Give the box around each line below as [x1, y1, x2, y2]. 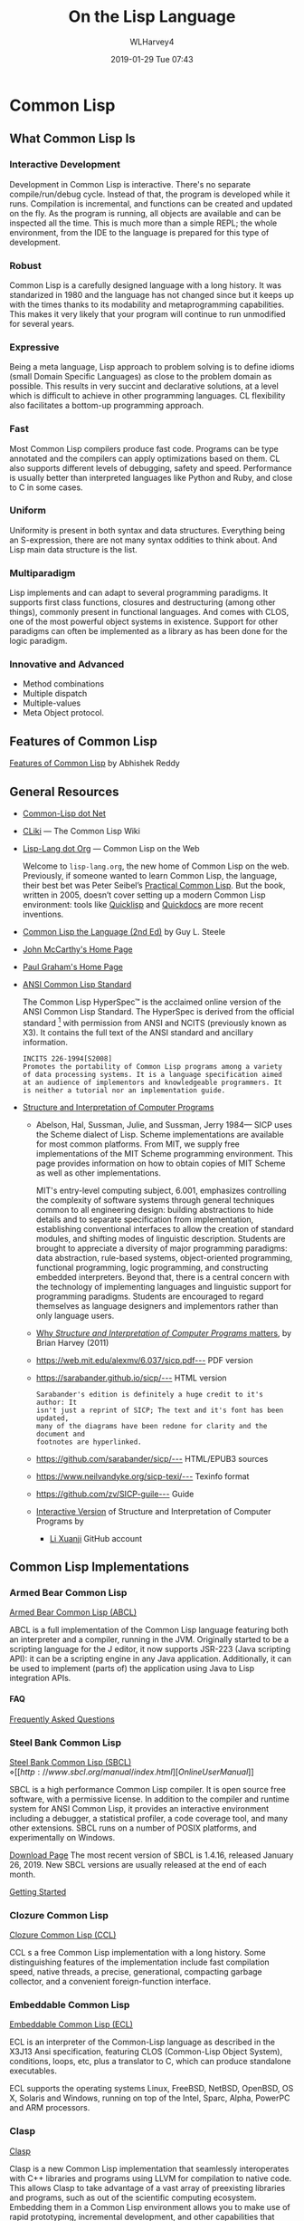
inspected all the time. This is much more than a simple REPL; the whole [9, 217, 278, 228]
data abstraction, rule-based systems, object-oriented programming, [35, 1252, 293, 1263]
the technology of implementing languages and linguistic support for [35, 1281, 292, 1292]
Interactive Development [9, 159, 120, 171]
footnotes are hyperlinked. [35, 1437, 142, 1447]
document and [35, 1429, 86, 1438]
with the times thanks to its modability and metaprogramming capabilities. [9, 299, 285, 310]
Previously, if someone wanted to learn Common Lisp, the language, [22, 870, 278, 881]
